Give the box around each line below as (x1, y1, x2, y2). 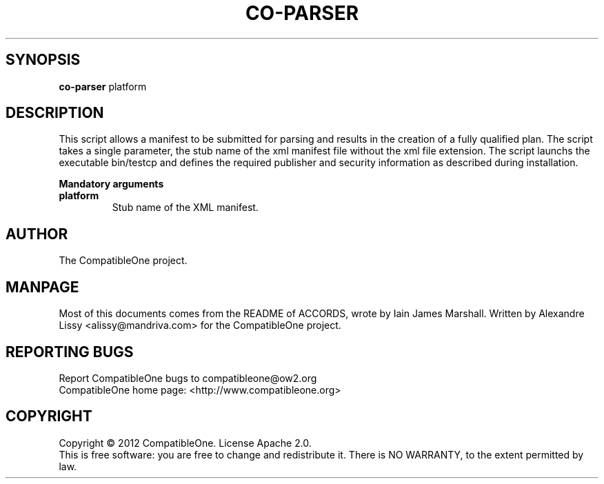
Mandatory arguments (59, 178, 164, 190)
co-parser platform (59, 80, 147, 92)
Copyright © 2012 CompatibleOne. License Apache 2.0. (59, 436, 312, 449)
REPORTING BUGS (6, 343, 134, 361)
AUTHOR (6, 225, 68, 243)
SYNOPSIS (6, 51, 81, 69)
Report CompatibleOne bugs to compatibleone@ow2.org (59, 372, 317, 384)
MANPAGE (6, 278, 79, 296)
